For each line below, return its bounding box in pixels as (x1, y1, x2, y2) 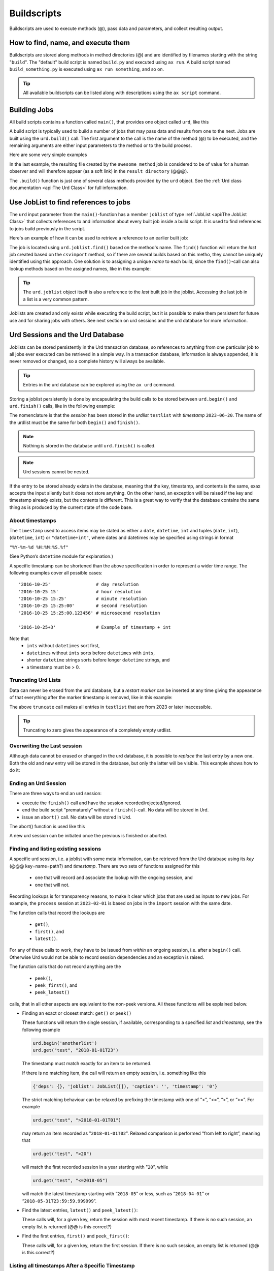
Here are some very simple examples (9, 152, 87, 158)
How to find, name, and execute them (9, 39, 130, 47)
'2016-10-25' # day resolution (18, 582, 139, 587)
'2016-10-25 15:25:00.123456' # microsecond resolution (18, 610, 160, 616)
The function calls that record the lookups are (9, 910, 105, 916)
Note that (9, 635, 29, 642)
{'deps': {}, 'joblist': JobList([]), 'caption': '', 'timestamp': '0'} (32, 1083, 218, 1089)
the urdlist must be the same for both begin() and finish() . (9, 419, 140, 426)
